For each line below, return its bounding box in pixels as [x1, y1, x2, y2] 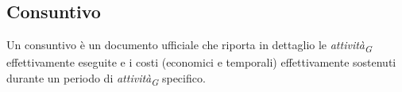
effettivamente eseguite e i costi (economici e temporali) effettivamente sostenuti [6, 54, 396, 71]
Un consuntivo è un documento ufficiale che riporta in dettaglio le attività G [6, 36, 373, 55]
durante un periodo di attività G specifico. [6, 69, 206, 88]
